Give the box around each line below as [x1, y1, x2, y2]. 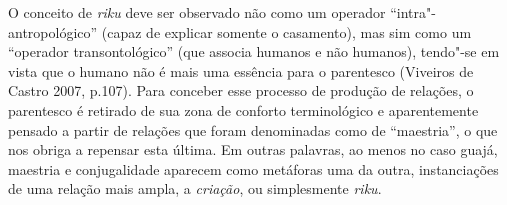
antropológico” [8, 21, 98, 42]
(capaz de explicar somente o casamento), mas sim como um [101, 21, 472, 42]
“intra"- [390, 2, 436, 22]
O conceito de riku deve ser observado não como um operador [8, 2, 386, 22]
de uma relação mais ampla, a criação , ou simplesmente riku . [8, 178, 382, 199]
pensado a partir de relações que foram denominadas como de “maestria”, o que [8, 119, 498, 140]
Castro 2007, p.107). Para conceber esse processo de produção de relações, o [8, 80, 474, 101]
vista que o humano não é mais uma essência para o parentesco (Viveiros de [8, 60, 474, 81]
